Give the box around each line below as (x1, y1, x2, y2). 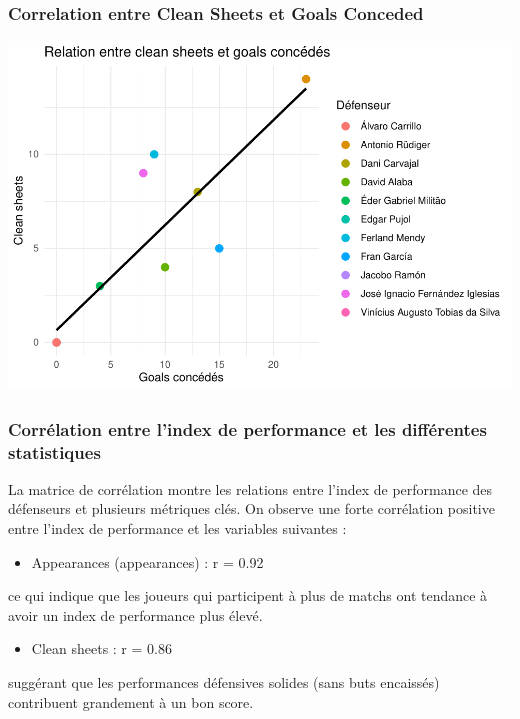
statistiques (8, 439, 101, 464)
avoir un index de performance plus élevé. (8, 604, 263, 625)
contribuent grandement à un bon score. (8, 691, 254, 712)
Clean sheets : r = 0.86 (31, 638, 172, 659)
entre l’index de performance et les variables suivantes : (8, 518, 347, 539)
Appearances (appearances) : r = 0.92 (31, 551, 264, 572)
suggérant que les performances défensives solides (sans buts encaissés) (8, 672, 440, 693)
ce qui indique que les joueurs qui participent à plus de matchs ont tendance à (8, 585, 488, 606)
